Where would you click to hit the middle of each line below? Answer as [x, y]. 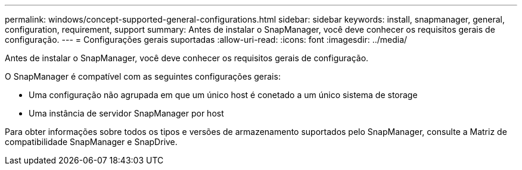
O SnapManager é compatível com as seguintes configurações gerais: [143, 76]
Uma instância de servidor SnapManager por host [126, 113]
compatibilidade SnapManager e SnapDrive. [91, 142]
